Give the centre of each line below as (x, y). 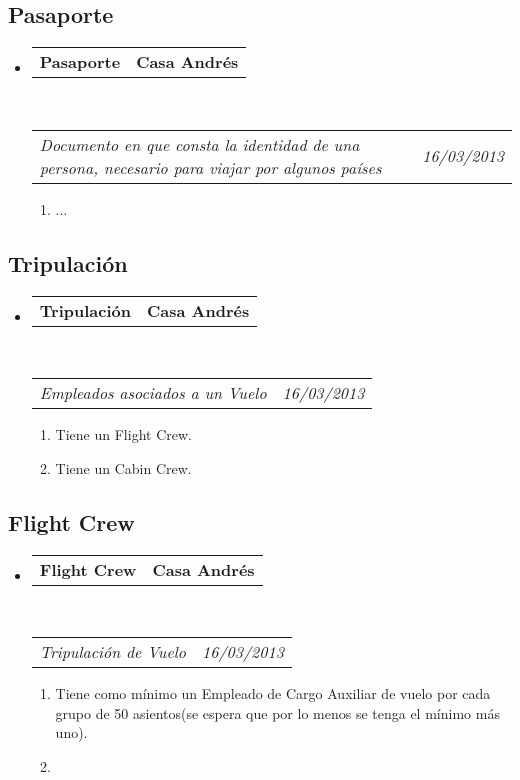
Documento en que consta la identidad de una (199, 144)
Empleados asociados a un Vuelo (153, 393)
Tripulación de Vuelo (113, 652)
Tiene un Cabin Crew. (123, 467)
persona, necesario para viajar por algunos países (210, 167)
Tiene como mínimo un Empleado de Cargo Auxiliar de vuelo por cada (273, 693)
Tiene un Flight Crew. (123, 434)
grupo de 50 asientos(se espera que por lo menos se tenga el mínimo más (277, 712)
